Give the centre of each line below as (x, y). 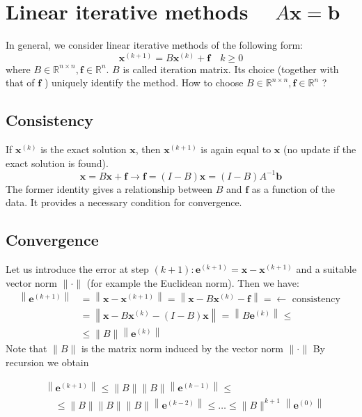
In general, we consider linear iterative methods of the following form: (154, 45)
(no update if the (320, 149)
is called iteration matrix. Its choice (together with (231, 69)
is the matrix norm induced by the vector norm (182, 348)
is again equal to (236, 149)
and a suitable (326, 269)
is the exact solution (84, 149)
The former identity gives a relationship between (109, 188)
